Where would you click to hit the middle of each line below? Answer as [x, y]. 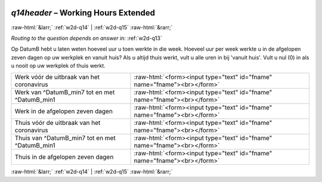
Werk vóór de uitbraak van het [57, 77]
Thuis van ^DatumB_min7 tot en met [65, 138]
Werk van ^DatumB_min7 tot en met [65, 92]
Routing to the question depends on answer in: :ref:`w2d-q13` [86, 38]
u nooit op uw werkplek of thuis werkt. [58, 66]
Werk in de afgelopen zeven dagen [64, 111]
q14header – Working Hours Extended [83, 13]
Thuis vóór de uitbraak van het [58, 123]
